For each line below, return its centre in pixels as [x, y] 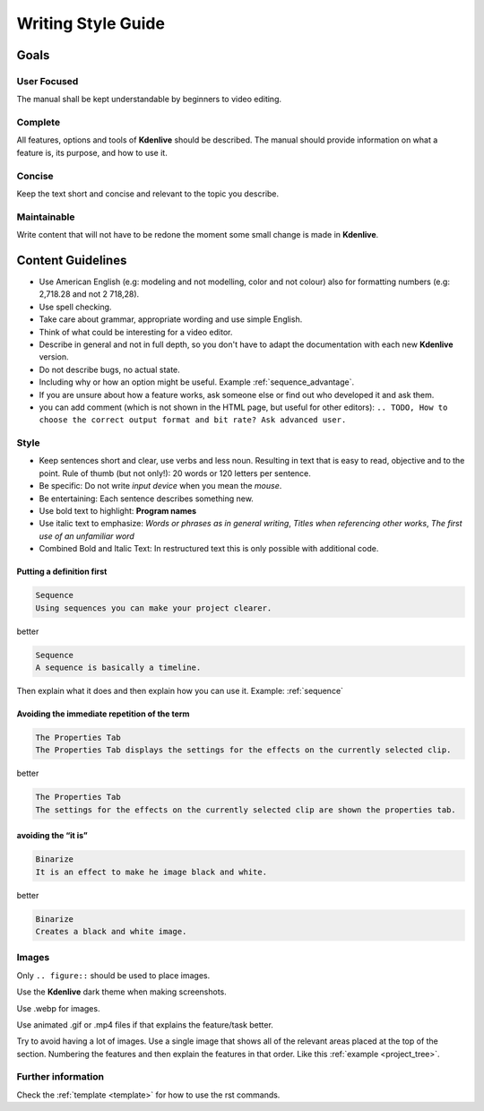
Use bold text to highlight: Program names [118, 511]
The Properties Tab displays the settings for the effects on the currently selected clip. [243, 750]
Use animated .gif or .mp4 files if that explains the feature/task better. [145, 1024]
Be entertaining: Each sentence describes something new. [147, 499]
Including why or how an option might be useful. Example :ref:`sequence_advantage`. [197, 382]
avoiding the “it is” [52, 836]
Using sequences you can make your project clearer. [154, 608]
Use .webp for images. [58, 1008]
